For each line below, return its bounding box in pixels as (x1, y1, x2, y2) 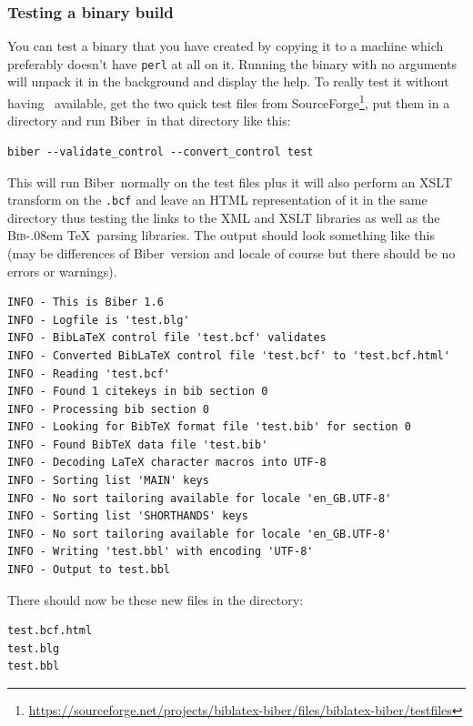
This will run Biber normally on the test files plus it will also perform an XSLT (7, 172, 453, 191)
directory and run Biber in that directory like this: (7, 111, 291, 130)
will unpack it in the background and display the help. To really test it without (7, 72, 449, 91)
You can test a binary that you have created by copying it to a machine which (7, 36, 444, 55)
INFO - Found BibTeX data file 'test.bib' (7, 438, 268, 451)
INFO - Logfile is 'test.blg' (7, 313, 190, 327)
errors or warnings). (7, 261, 117, 280)
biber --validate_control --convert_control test (7, 145, 314, 158)
